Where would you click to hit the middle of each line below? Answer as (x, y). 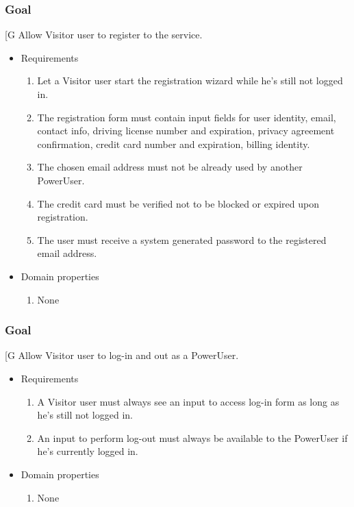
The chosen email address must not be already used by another (170, 167)
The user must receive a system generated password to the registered (182, 239)
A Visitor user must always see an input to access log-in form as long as (188, 401)
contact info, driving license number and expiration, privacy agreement (186, 131)
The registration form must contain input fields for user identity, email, (187, 117)
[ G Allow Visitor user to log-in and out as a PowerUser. (122, 355)
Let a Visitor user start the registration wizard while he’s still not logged (190, 81)
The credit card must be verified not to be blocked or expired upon (178, 203)
